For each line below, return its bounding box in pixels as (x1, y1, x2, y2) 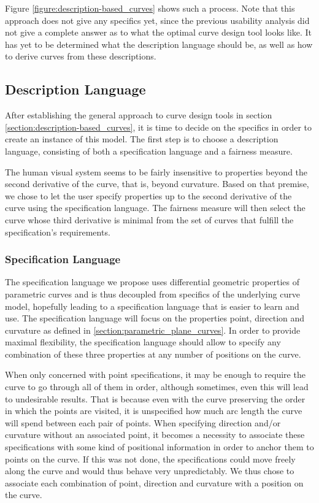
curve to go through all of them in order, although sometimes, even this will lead (5, 380, 309, 393)
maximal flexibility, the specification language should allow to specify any (5, 336, 281, 348)
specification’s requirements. (5, 225, 110, 238)
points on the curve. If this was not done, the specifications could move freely (5, 452, 296, 465)
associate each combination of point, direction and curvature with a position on (5, 476, 304, 489)
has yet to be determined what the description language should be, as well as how (5, 37, 313, 50)
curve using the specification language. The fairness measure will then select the (5, 201, 306, 214)
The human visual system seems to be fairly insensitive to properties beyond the (5, 165, 308, 178)
